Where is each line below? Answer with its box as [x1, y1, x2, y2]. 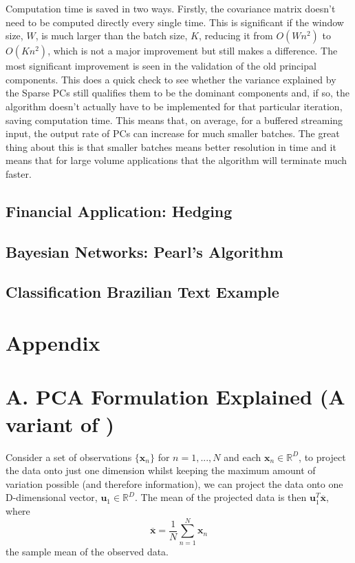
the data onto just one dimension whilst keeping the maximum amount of [6, 463, 316, 478]
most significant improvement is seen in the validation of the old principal [6, 59, 316, 73]
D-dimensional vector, [6, 490, 98, 504]
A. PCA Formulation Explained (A [6, 382, 345, 411]
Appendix [6, 329, 100, 357]
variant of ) [6, 409, 115, 438]
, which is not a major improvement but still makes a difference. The [47, 43, 338, 58]
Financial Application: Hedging [6, 200, 233, 221]
